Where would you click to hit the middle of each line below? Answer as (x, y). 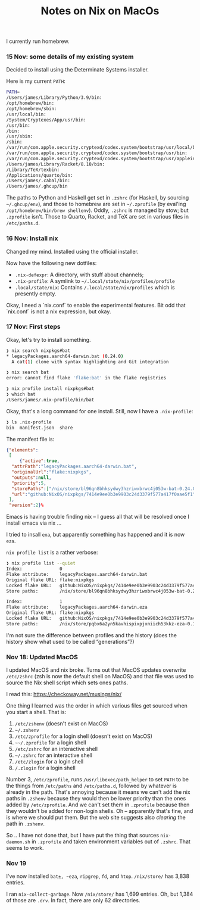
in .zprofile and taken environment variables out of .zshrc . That (111, 842)
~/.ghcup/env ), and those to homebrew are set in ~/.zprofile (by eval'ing (96, 204)
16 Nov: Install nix (32, 238)
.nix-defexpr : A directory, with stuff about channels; (79, 275)
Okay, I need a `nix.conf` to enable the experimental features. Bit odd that (96, 305)
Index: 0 (34, 569)
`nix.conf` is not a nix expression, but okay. (59, 311)
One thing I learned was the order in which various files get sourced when (97, 706)
